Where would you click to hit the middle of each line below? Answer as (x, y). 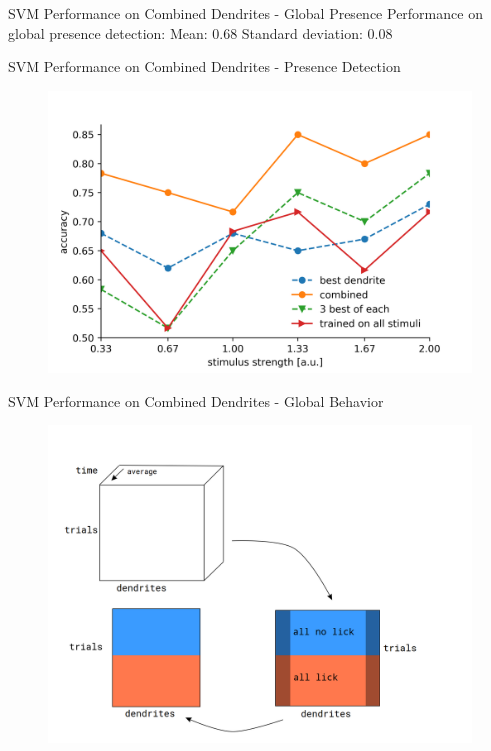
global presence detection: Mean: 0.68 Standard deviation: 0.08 (200, 32)
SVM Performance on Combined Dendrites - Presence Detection (204, 66)
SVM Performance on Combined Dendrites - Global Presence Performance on (245, 13)
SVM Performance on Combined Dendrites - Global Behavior (196, 400)
